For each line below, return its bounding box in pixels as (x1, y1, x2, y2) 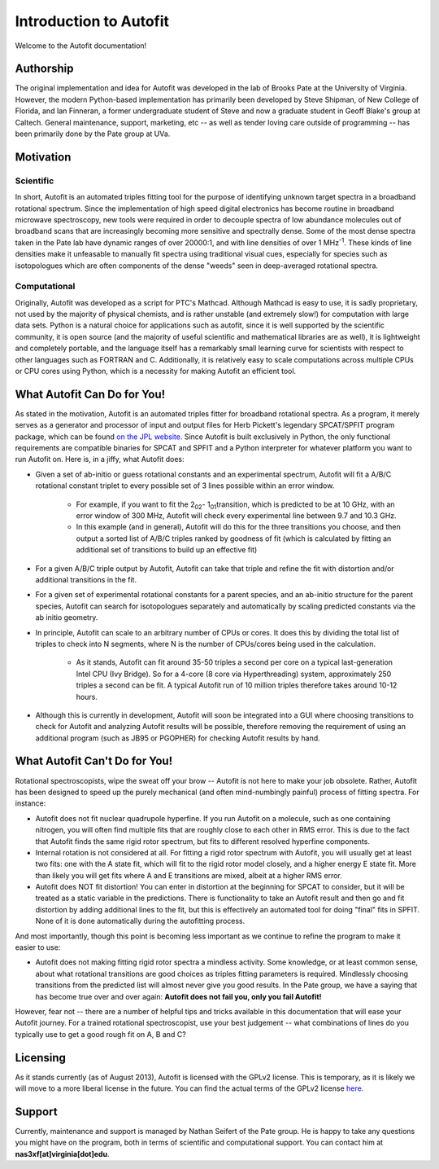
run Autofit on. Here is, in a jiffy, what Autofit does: (15, 455, 185, 464)
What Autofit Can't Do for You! (15, 754, 173, 768)
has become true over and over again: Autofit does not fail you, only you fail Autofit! (35, 991, 322, 1001)
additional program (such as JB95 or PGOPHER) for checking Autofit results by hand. (35, 733, 320, 743)
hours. (76, 692, 98, 701)
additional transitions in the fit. (35, 574, 137, 584)
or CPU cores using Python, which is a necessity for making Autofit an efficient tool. (15, 367, 297, 376)
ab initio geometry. (35, 613, 98, 622)
